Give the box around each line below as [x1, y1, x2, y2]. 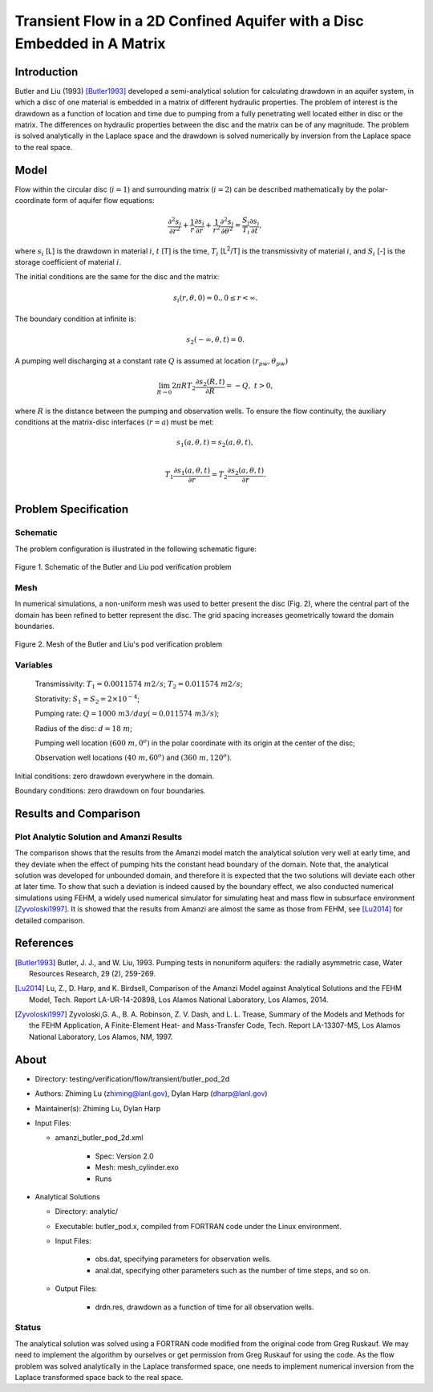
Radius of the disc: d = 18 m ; [34, 723, 132, 733]
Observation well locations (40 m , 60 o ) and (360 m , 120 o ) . [34, 752, 233, 762]
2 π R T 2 [171, 381, 196, 392]
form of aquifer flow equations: [52, 196, 156, 205]
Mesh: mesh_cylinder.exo [95, 1163, 180, 1172]
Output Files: [55, 1284, 98, 1293]
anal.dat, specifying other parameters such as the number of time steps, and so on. [95, 1265, 370, 1275]
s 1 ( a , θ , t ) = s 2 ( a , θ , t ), [176, 437, 253, 448]
